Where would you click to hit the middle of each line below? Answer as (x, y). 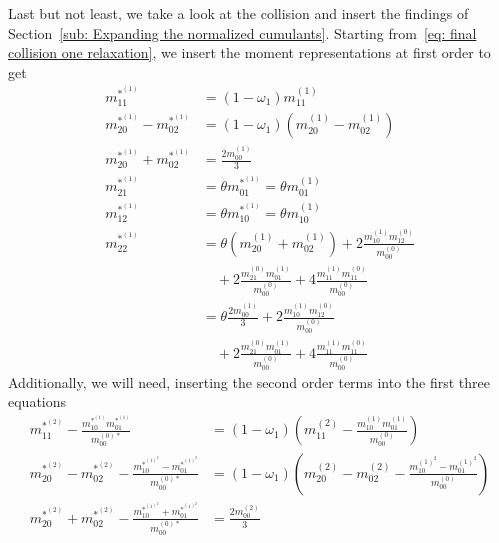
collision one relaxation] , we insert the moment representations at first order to (249, 52)
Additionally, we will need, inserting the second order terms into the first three (249, 381)
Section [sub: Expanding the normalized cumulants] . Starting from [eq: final (242, 32)
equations (37, 401)
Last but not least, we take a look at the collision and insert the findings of (238, 13)
